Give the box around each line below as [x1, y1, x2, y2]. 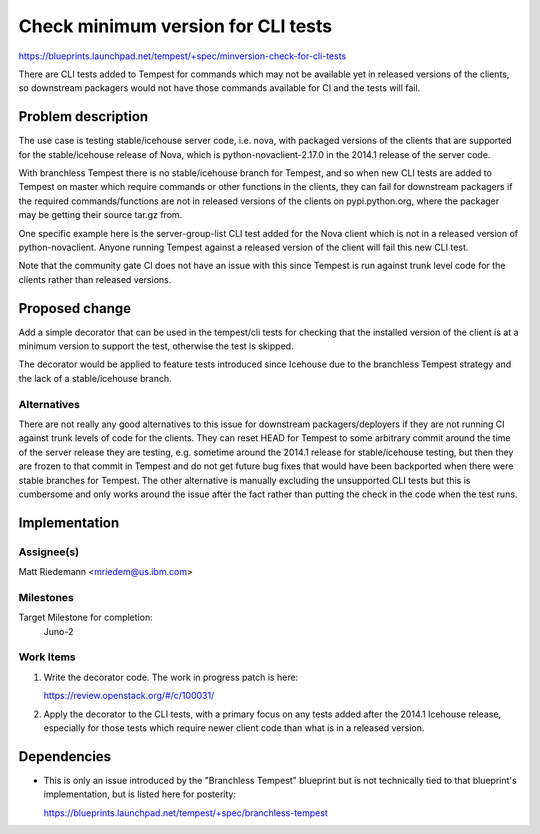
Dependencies [18, 748, 112, 765]
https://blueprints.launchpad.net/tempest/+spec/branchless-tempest [43, 806, 329, 819]
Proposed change [18, 300, 132, 317]
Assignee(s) [18, 545, 80, 559]
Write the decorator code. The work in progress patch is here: [43, 671, 299, 683]
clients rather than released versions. [18, 273, 172, 285]
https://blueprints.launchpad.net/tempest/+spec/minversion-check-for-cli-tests [18, 50, 347, 62]
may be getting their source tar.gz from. [18, 209, 183, 221]
